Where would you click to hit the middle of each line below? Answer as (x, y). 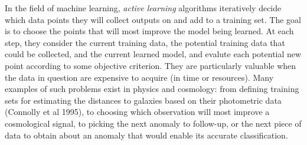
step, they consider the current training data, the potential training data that (145, 42)
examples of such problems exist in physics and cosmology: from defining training (152, 89)
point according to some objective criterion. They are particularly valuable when (151, 65)
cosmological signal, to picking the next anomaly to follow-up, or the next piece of (153, 123)
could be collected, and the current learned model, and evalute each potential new (153, 54)
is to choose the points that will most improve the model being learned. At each (149, 31)
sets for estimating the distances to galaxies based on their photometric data (143, 100)
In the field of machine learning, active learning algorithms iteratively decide (143, 8)
